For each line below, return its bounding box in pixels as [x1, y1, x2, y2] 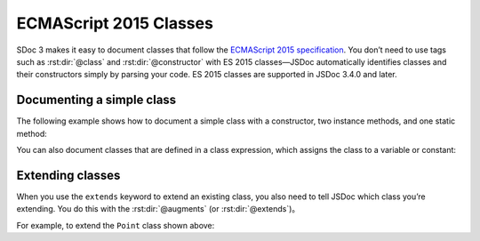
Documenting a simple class [16, 92, 177, 108]
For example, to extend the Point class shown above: [16, 220, 215, 230]
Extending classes [16, 167, 121, 182]
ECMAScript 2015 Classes [16, 13, 213, 33]
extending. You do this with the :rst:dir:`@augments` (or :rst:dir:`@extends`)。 [16, 204, 300, 214]
